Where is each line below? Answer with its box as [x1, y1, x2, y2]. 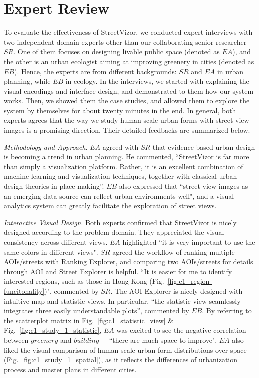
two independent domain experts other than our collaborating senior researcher [4, 36, 247, 47]
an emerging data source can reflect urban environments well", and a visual [4, 190, 234, 201]
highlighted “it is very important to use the [122, 237, 255, 247]
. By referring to [202, 305, 252, 316]
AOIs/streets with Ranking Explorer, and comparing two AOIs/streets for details [4, 256, 253, 267]
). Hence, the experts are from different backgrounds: [14, 66, 177, 76]
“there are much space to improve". [109, 334, 217, 345]
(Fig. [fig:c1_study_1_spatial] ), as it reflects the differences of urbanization [4, 354, 238, 365]
